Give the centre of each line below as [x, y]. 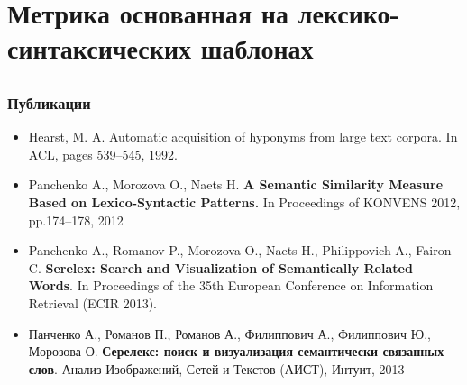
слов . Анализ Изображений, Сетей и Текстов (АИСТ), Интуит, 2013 [216, 368]
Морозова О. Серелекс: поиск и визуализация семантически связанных [236, 351]
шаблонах [257, 48]
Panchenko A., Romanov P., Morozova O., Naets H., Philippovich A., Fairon [240, 250]
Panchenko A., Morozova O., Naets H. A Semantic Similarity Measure [236, 184]
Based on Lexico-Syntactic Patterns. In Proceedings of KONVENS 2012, [244, 202]
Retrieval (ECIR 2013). [92, 303]
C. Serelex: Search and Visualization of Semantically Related [220, 267]
